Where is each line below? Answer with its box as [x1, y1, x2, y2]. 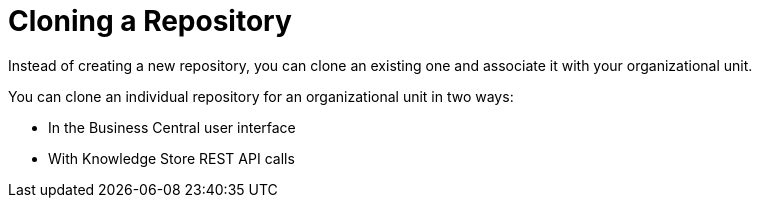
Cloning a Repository [8, 4, 292, 38]
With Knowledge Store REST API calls [48, 149, 295, 167]
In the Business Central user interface [48, 118, 296, 136]
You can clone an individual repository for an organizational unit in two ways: [8, 87, 514, 105]
